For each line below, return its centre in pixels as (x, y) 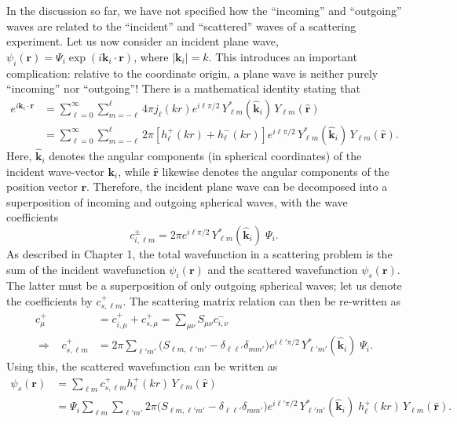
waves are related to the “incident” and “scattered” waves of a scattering (181, 26)
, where (151, 56)
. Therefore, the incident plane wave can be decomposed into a (237, 186)
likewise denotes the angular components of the (276, 171)
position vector (42, 186)
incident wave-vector (55, 171)
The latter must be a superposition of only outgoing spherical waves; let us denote (204, 285)
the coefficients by (49, 301)
